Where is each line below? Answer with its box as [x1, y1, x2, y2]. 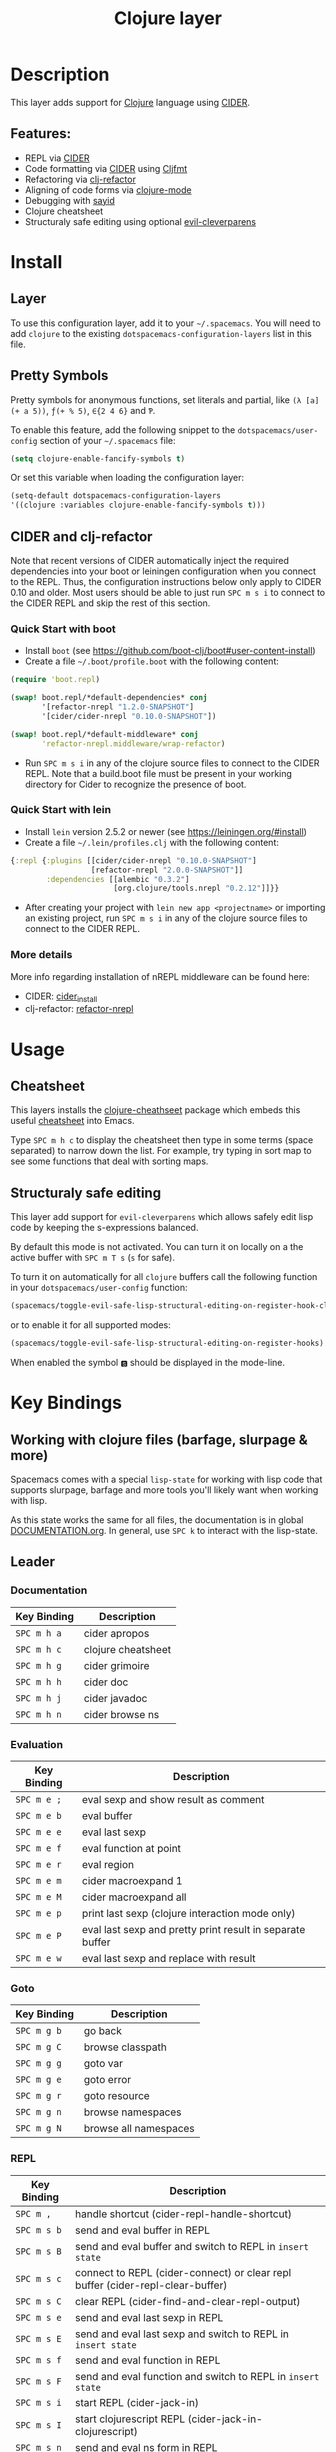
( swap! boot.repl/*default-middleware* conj [10, 729, 199, 739]
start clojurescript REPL [74, 2412, 186, 2426]
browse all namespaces [83, 2122, 195, 2136]
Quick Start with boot [10, 622, 117, 636]
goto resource [83, 2089, 150, 2103]
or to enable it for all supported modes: [10, 1319, 172, 1331]
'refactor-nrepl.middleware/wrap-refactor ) [41, 738, 226, 749]
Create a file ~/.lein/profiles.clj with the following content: [24, 836, 280, 848]
